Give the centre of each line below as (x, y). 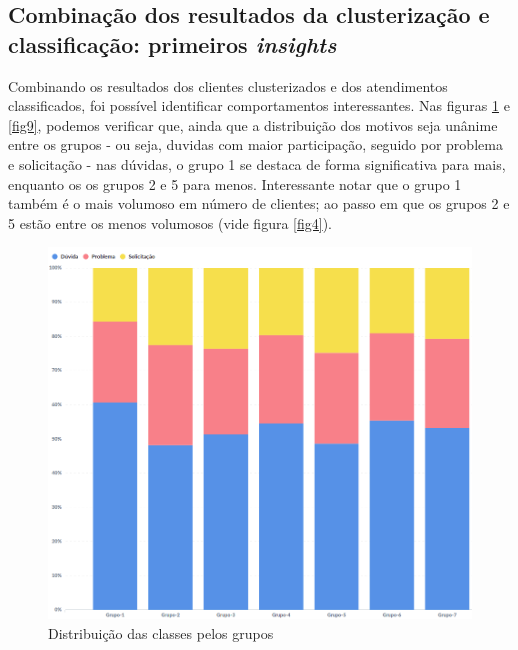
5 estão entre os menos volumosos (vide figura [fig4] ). (170, 222)
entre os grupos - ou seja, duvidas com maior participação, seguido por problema (255, 144)
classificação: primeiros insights (172, 43)
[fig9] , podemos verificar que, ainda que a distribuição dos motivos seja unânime (253, 124)
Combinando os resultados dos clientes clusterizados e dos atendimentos (228, 85)
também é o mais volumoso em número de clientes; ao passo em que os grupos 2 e (259, 203)
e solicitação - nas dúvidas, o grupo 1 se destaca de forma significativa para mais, (257, 163)
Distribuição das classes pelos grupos (161, 633)
